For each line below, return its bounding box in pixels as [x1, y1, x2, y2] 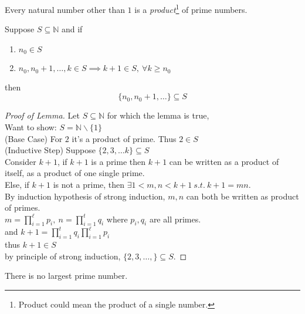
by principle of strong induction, [5, 249, 121, 262]
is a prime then [91, 155, 146, 167]
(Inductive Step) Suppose [5, 144, 96, 156]
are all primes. [149, 212, 201, 225]
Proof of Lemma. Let [5, 109, 80, 121]
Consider [5, 155, 36, 167]
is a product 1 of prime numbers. [134, 2, 248, 15]
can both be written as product [186, 190, 299, 202]
